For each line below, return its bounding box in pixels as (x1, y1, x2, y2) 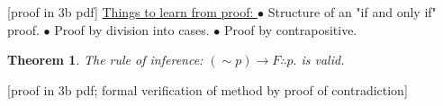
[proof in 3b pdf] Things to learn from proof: (7, 3, 254, 21)
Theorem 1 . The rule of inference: (7, 50, 203, 69)
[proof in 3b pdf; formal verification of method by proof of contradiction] (7, 80, 408, 99)
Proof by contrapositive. (223, 20, 357, 39)
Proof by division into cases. (54, 20, 210, 39)
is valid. (301, 50, 345, 69)
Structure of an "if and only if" (267, 3, 437, 21)
